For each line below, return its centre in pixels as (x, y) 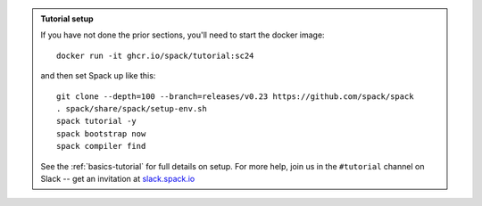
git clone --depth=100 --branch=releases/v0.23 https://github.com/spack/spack (235, 96)
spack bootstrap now (101, 133)
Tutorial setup (67, 19)
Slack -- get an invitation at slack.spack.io (118, 178)
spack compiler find (101, 146)
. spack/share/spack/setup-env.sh (132, 108)
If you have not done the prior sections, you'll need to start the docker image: (183, 35)
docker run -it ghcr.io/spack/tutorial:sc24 (155, 55)
